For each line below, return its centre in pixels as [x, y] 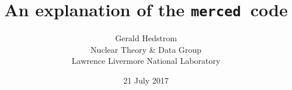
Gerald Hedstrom [146, 38]
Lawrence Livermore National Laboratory [146, 61]
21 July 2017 [146, 80]
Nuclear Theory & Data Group [146, 49]
